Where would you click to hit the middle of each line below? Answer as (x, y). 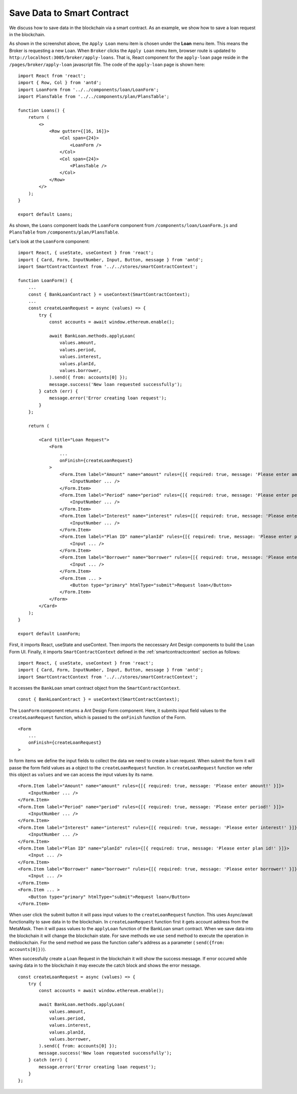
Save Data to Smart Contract (69, 13)
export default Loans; (46, 214)
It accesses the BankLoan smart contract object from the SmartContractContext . (95, 688)
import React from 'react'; (52, 76)
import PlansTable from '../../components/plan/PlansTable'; (94, 97)
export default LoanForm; (49, 634)
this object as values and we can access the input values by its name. (81, 775)
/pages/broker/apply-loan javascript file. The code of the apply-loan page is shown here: (107, 64)
